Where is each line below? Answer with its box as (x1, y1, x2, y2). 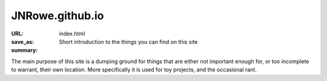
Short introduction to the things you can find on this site (59, 38, 198, 45)
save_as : (11, 38, 35, 45)
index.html (59, 30, 85, 37)
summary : (11, 47, 38, 54)
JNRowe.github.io (11, 9, 104, 22)
